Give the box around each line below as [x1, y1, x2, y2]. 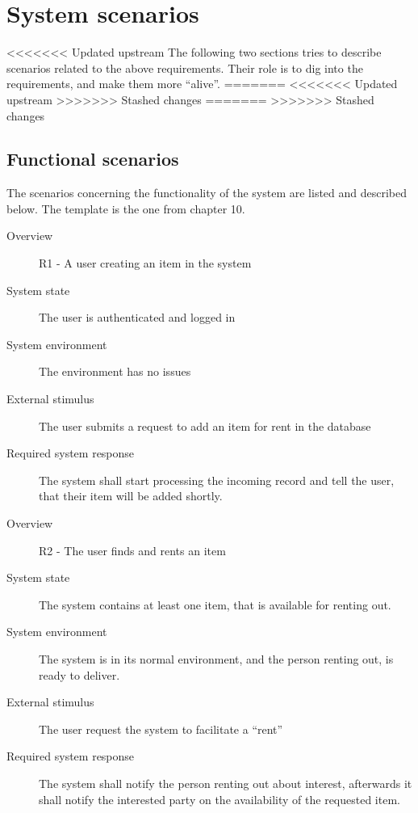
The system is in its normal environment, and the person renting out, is [39, 650, 394, 667]
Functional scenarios [6, 146, 179, 171]
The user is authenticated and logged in [39, 309, 236, 326]
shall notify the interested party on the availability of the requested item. [39, 790, 400, 807]
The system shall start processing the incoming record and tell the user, [39, 471, 395, 488]
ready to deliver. [39, 666, 120, 683]
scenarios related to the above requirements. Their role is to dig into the [6, 59, 363, 76]
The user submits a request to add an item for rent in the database [39, 417, 371, 434]
